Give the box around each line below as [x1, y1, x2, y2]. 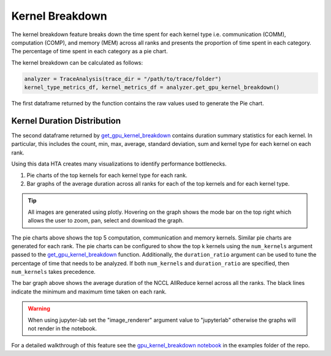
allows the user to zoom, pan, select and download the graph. [28, 217, 184, 224]
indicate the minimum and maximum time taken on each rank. [11, 288, 167, 295]
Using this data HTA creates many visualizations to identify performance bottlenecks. [11, 160, 227, 168]
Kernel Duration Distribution [11, 115, 121, 126]
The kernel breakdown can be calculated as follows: [11, 59, 143, 66]
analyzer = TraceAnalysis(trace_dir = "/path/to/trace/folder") [24, 75, 222, 82]
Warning [28, 305, 50, 312]
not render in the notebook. [28, 325, 97, 332]
